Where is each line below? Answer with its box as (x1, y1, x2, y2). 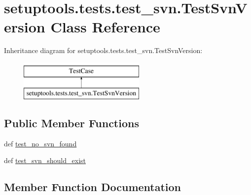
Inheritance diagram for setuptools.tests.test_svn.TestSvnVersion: (4, 45, 203, 56)
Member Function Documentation (4, 179, 181, 194)
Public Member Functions (4, 115, 139, 131)
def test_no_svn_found (4, 139, 77, 149)
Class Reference (50, 17, 160, 37)
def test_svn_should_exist (4, 155, 86, 165)
